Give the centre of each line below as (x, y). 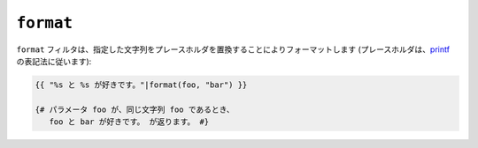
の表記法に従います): (54, 61)
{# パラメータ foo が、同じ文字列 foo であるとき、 (135, 109)
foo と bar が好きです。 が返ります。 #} (129, 122)
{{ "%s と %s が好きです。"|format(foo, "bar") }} (141, 85)
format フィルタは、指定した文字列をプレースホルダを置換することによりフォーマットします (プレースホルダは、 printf (233, 49)
